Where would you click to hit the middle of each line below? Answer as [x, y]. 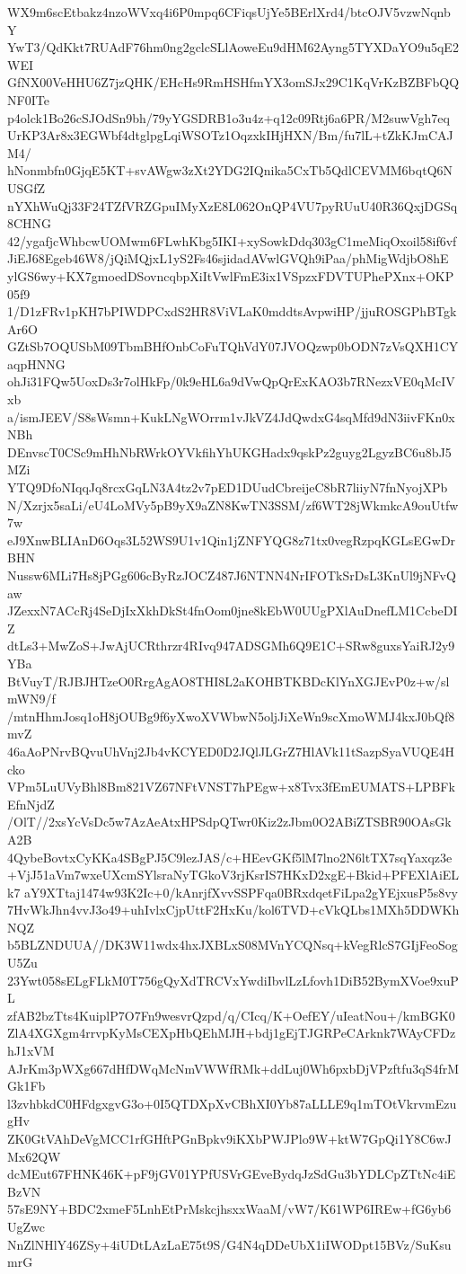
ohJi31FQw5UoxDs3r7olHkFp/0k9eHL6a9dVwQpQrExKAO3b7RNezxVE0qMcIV [231, 381]
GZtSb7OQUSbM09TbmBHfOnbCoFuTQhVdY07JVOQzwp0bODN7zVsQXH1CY [233, 346]
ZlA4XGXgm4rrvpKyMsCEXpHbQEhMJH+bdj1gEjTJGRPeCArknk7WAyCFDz [232, 1033]
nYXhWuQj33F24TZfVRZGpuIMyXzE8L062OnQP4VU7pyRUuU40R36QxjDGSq [233, 205]
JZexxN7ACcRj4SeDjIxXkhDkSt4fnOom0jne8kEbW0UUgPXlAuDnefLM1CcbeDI [233, 610]
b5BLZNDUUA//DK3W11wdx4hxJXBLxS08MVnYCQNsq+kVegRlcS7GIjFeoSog [233, 945]
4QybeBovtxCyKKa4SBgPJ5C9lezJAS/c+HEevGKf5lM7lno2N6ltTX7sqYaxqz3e [230, 857]
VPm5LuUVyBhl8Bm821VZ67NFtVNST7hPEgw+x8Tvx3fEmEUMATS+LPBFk [231, 787]
